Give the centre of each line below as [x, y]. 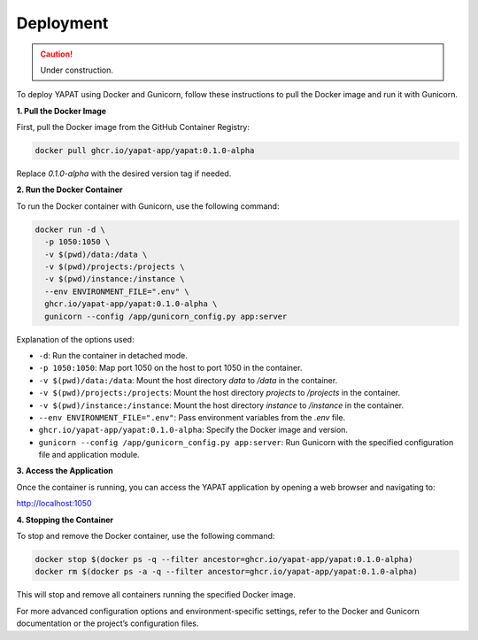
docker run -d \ [70, 229]
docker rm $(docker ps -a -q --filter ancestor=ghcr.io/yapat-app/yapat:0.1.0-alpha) [226, 572]
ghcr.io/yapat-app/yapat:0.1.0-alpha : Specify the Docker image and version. [193, 430]
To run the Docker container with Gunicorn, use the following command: [148, 206]
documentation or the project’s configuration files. [108, 623]
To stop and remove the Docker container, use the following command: [146, 536]
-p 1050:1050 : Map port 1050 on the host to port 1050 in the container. [170, 368]
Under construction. [77, 70]
